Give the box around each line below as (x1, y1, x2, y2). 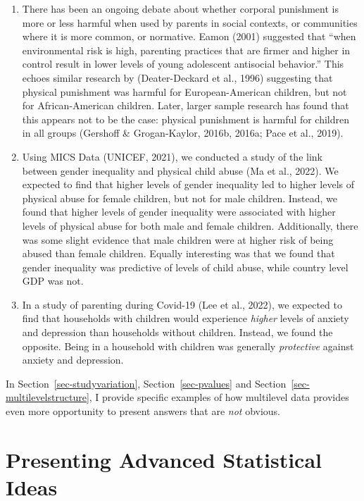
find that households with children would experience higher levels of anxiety (22, 311, 349, 326)
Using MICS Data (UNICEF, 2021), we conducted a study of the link (22, 149, 322, 163)
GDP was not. (22, 273, 84, 288)
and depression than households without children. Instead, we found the (22, 325, 333, 340)
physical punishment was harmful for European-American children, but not (22, 84, 347, 99)
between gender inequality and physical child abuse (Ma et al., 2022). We (22, 163, 339, 178)
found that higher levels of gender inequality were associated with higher (22, 204, 336, 219)
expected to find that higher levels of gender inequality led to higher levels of (22, 177, 355, 192)
